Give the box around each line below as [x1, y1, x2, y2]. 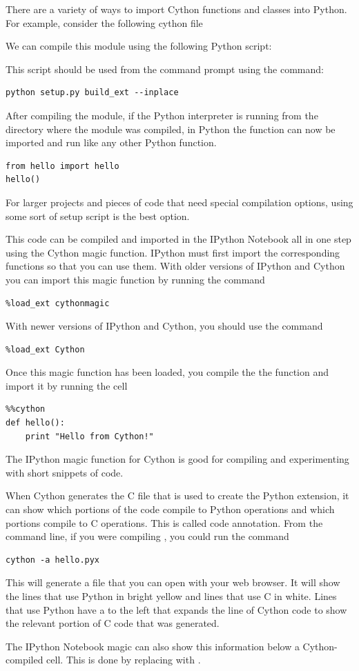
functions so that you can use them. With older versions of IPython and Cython [6, 259, 345, 273]
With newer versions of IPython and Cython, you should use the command [6, 319, 323, 333]
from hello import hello [6, 161, 119, 171]
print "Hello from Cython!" [25, 431, 154, 441]
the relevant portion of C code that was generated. [6, 616, 220, 630]
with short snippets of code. [6, 465, 124, 479]
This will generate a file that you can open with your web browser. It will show [6, 575, 340, 590]
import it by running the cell [6, 378, 128, 392]
